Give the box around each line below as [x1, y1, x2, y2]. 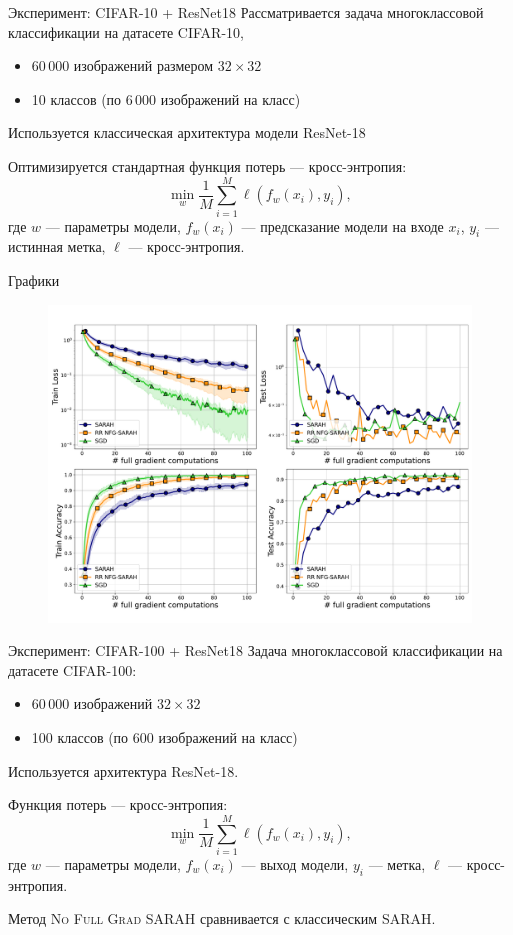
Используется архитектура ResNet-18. [8, 760, 239, 781]
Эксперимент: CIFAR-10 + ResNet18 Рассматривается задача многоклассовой [8, 2, 484, 22]
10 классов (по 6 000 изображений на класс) [31, 88, 301, 109]
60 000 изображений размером [31, 55, 214, 76]
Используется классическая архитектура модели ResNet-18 [8, 122, 366, 143]
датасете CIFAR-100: [8, 659, 137, 680]
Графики [8, 270, 60, 291]
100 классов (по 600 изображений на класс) [31, 727, 298, 748]
